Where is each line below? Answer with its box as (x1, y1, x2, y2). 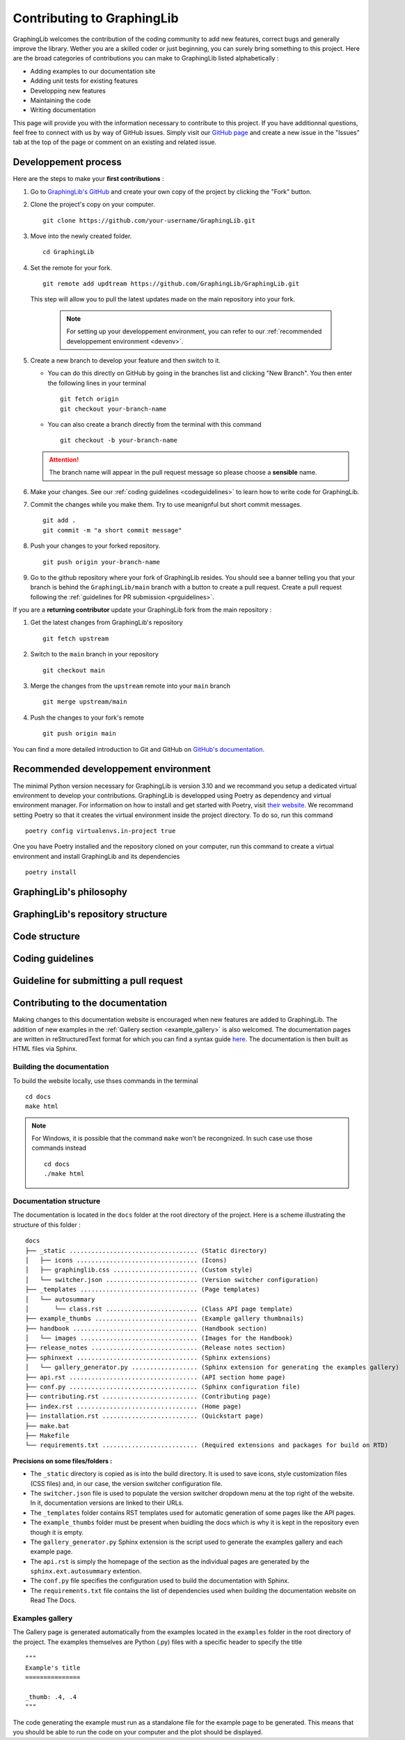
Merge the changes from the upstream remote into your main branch (30, 682, 231, 690)
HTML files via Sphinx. (13, 1045, 78, 1053)
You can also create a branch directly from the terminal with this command (47, 420, 262, 428)
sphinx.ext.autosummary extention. (30, 1567, 142, 1576)
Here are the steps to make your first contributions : (13, 175, 164, 183)
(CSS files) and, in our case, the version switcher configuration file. (30, 1479, 223, 1487)
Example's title (25, 1663, 81, 1672)
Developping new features (30, 86, 106, 95)
